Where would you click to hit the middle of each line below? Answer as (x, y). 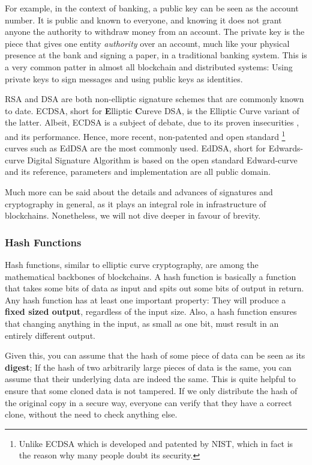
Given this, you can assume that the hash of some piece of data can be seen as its (155, 355)
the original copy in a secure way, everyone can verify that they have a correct (148, 402)
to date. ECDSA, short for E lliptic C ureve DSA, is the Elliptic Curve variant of (152, 110)
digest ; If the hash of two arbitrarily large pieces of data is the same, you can (148, 367)
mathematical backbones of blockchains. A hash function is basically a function (151, 276)
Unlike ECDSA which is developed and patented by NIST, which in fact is (156, 443)
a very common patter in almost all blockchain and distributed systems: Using (149, 66)
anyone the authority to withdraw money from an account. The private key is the (155, 32)
